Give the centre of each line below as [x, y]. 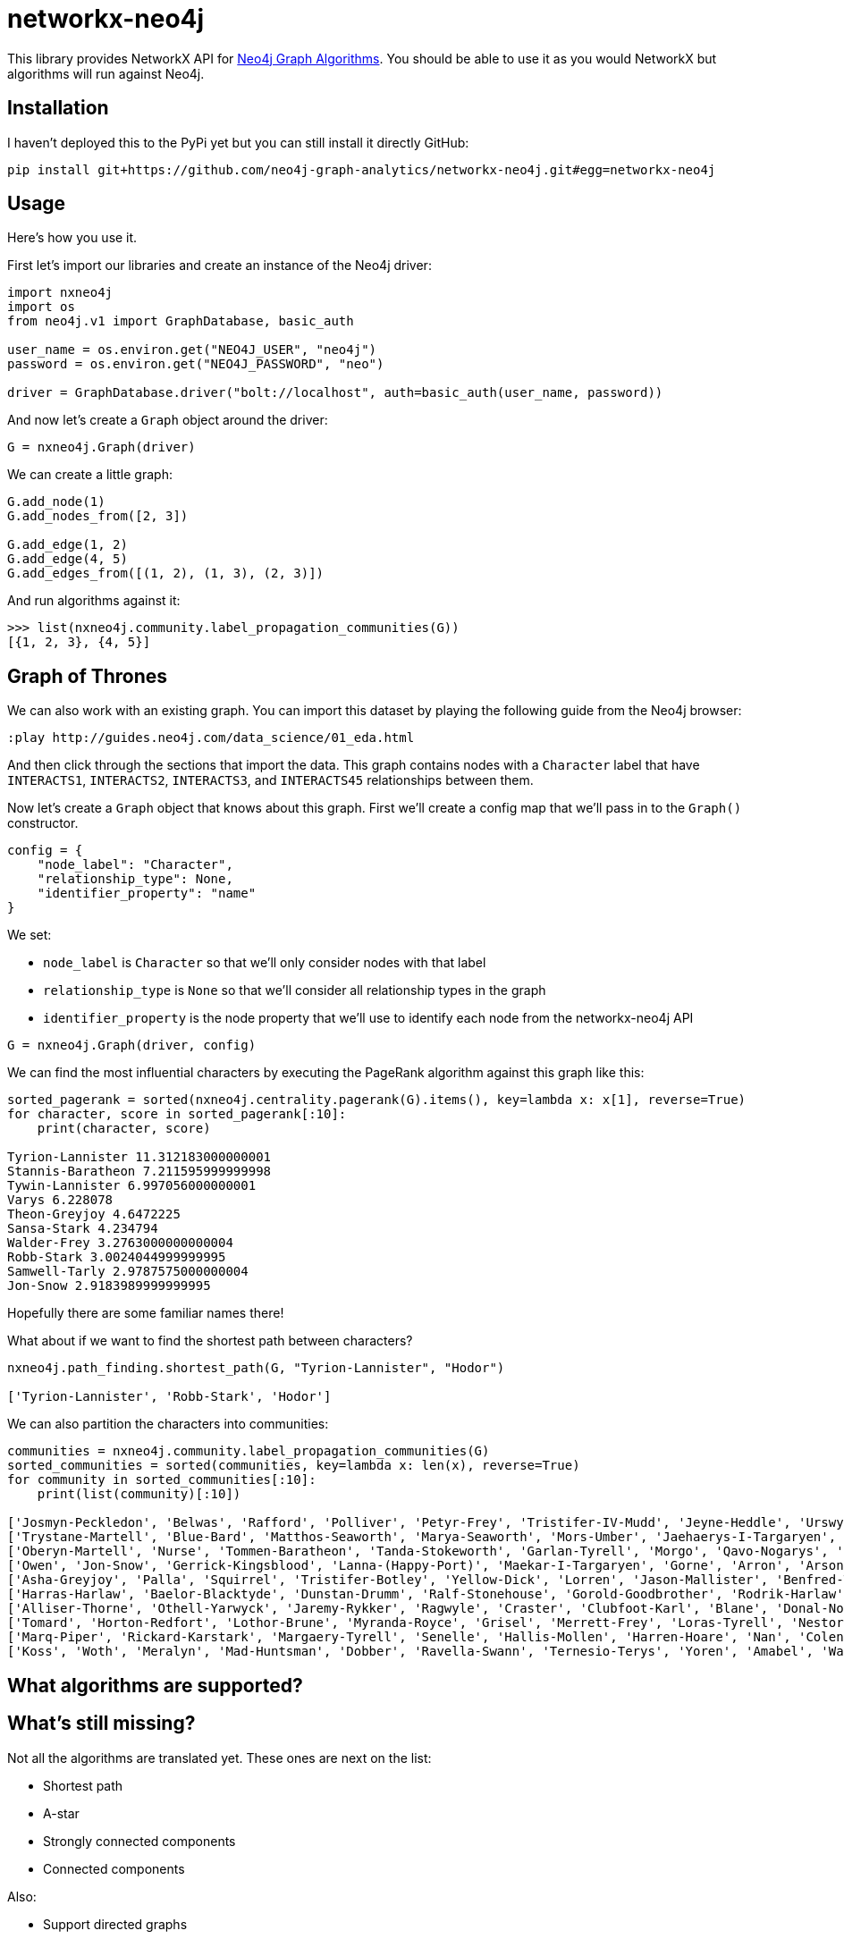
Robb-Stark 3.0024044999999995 [117, 1257]
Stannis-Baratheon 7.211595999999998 [139, 1172]
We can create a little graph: [90, 475]
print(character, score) [124, 1129]
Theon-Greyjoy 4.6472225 [94, 1214]
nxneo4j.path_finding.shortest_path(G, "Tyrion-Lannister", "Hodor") [256, 1368]
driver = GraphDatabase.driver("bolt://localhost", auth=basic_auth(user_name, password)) [335, 393]
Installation [58, 108]
